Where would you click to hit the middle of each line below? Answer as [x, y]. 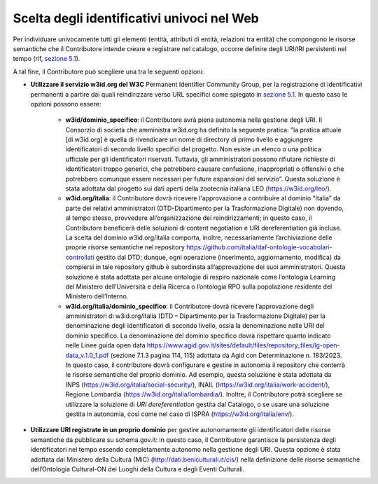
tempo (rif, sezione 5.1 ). [47, 59]
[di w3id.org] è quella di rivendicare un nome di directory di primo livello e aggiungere [189, 139]
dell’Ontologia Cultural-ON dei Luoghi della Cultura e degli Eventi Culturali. [138, 469]
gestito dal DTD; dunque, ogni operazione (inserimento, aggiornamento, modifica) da [218, 257]
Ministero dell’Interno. [97, 296]
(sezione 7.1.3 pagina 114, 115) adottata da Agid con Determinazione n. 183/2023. [226, 355]
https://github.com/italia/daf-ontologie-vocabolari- [259, 247]
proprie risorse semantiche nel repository [125, 247]
